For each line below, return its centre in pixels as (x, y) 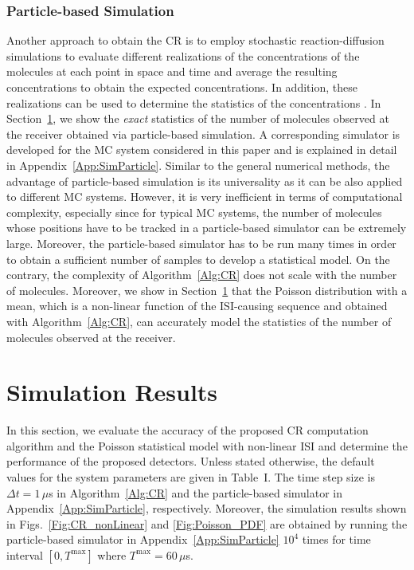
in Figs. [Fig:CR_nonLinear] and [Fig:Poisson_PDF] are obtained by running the (207, 523)
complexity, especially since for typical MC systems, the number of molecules (194, 212)
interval (25, 554)
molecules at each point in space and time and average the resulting (172, 71)
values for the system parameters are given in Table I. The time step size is (191, 477)
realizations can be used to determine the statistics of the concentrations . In (194, 102)
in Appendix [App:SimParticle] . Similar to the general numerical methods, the (198, 165)
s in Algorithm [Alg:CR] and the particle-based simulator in (196, 492)
